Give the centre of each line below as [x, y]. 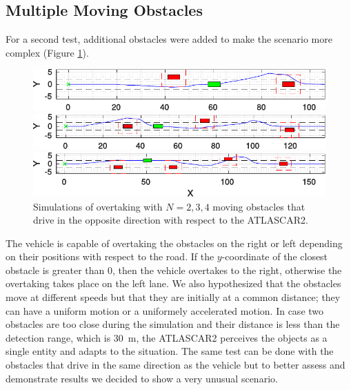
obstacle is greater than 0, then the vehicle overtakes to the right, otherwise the [174, 270]
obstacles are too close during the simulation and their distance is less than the [173, 324]
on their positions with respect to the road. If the [110, 256]
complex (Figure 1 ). [47, 52]
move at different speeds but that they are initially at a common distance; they [173, 297]
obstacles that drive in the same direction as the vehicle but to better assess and [175, 365]
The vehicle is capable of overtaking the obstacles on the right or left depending [174, 243]
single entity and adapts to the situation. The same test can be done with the [170, 351]
